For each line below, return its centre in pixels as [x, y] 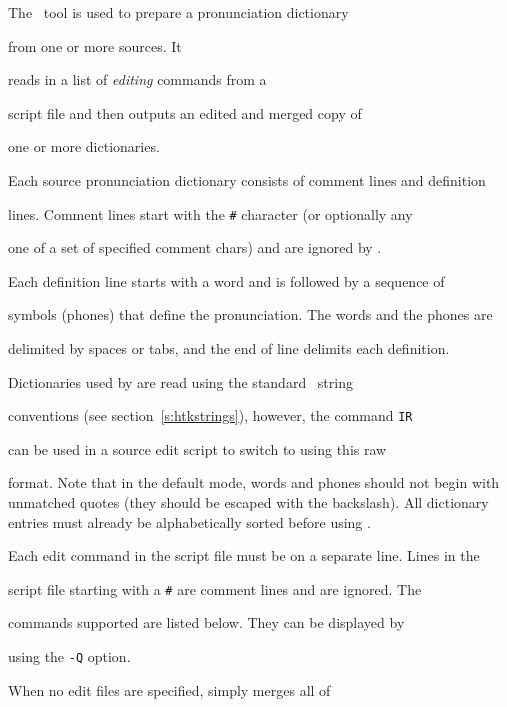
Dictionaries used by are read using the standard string [180, 381]
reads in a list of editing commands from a [137, 79]
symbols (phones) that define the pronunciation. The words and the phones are [250, 314]
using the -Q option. [69, 656]
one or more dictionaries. [84, 146]
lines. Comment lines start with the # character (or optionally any [210, 213]
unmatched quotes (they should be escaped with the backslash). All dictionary [248, 502]
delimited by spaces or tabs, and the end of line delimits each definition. [229, 348]
